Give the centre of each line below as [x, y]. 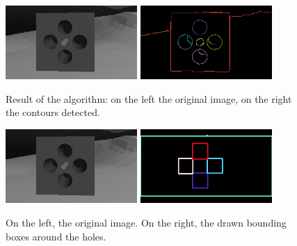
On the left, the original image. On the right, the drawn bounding [146, 222]
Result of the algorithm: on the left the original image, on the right [149, 98]
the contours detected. [53, 112]
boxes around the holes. [56, 236]
